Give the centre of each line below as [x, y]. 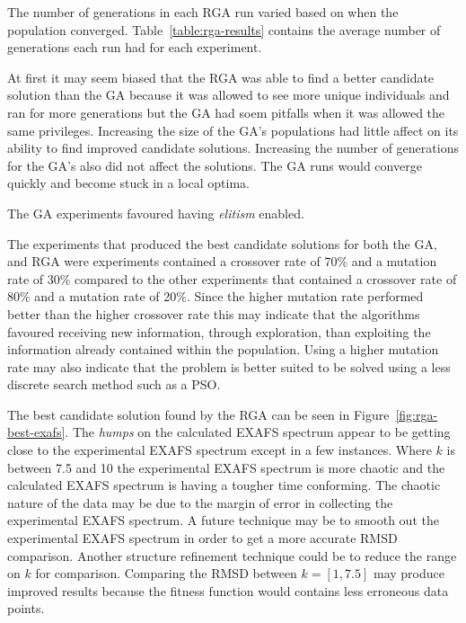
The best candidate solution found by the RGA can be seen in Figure [198, 414]
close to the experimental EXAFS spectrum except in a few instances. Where [220, 450]
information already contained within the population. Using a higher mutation [223, 349]
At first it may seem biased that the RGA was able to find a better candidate [221, 77]
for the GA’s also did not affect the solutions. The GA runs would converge [215, 165]
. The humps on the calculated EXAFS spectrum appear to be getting [258, 432]
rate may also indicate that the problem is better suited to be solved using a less [229, 366]
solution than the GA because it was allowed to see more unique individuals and [229, 95]
